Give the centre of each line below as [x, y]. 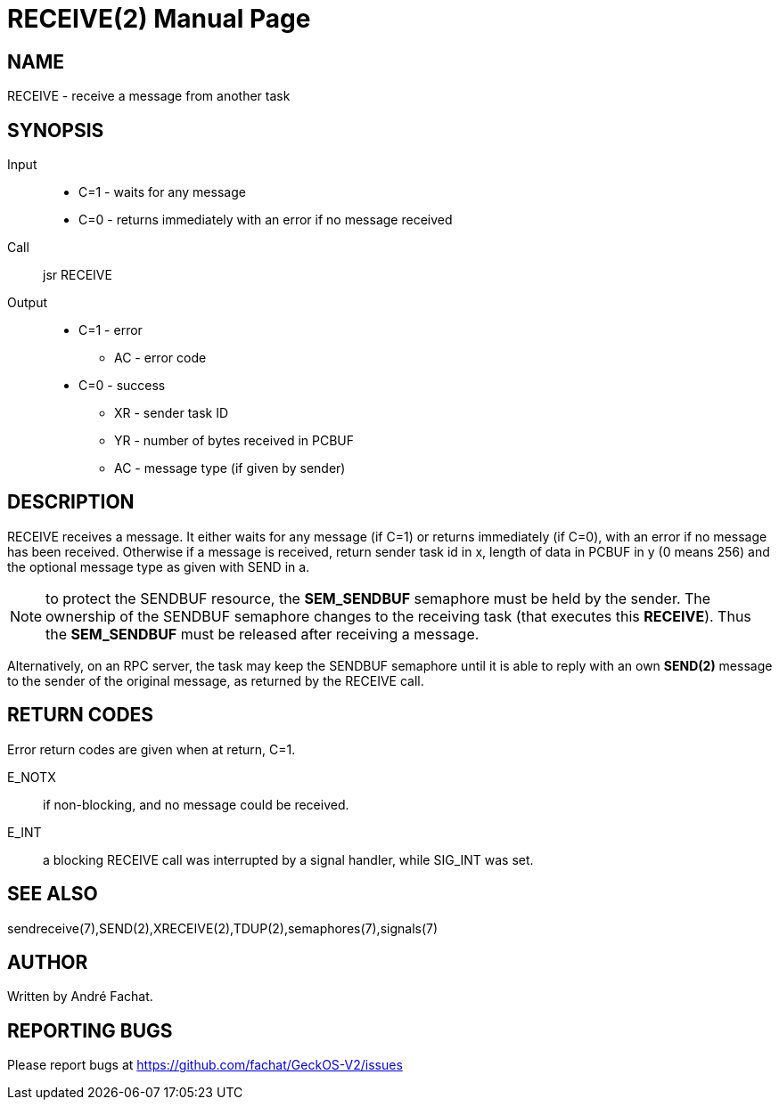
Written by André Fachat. [80, 997]
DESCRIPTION [71, 502]
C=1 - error [111, 330]
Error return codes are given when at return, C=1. [152, 749]
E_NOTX [32, 777]
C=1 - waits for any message [162, 192]
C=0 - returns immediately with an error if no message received [266, 220]
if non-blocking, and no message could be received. [196, 804]
